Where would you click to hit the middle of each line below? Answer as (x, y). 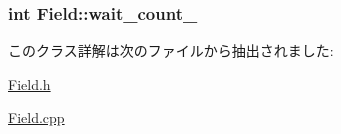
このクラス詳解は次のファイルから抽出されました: (171, 50)
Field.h (29, 83)
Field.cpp (36, 117)
